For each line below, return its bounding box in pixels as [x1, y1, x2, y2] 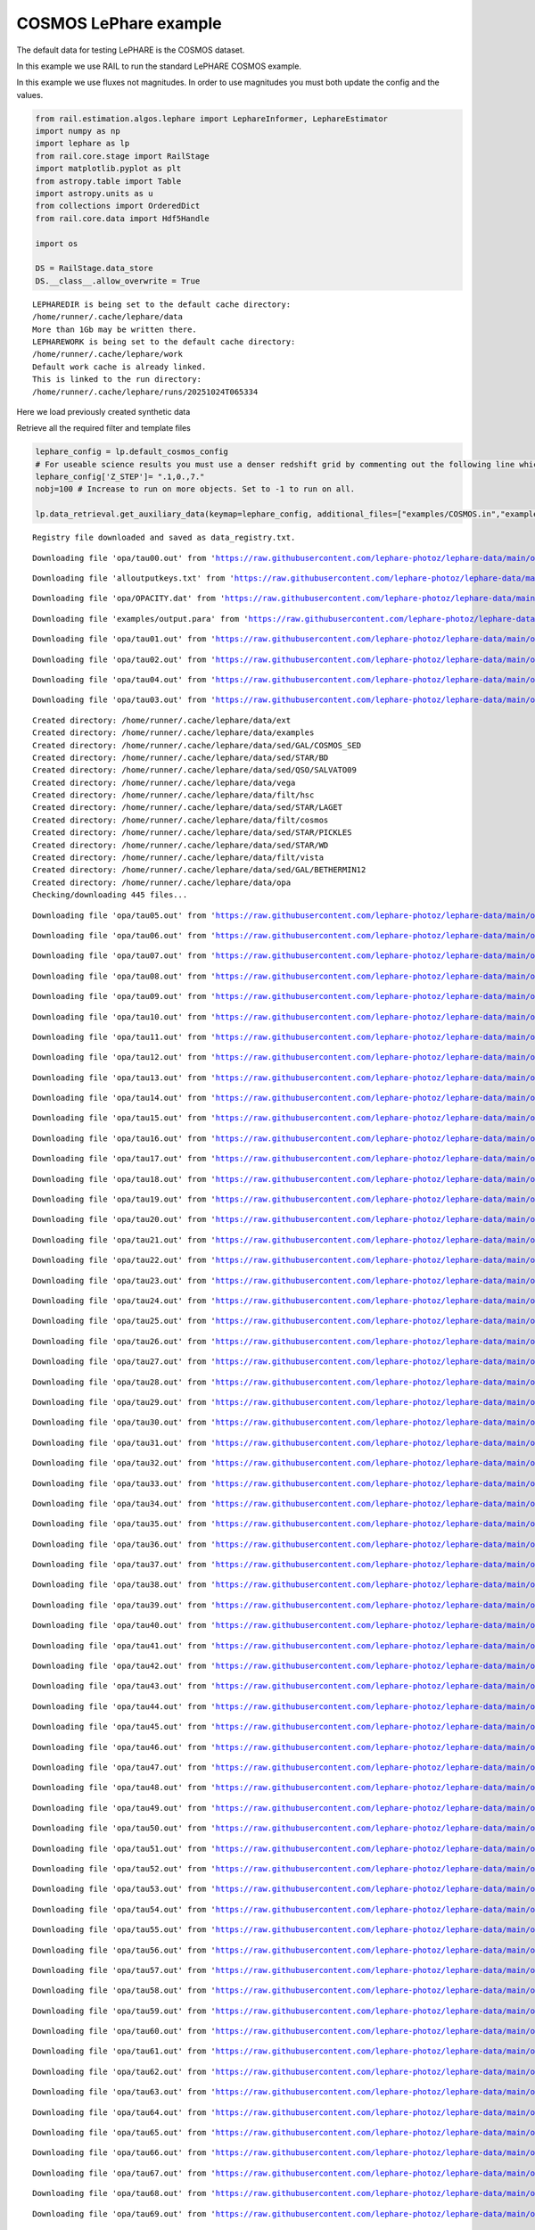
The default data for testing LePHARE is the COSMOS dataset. [16, 45, 245, 55]
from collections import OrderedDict [35, 201, 201, 211]
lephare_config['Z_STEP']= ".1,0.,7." [35, 472, 205, 482]
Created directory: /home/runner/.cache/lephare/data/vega [32, 777, 296, 788]
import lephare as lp [35, 138, 130, 149]
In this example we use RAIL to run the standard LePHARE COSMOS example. [16, 61, 302, 71]
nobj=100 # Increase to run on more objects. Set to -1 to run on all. [35, 484, 356, 494]
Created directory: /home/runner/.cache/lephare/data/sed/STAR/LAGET [32, 803, 343, 813]
